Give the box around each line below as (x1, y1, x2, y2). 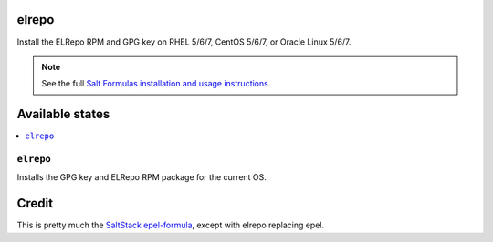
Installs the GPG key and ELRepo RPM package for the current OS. (16, 172, 267, 183)
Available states (16, 106, 110, 122)
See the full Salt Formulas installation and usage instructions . (41, 78, 271, 89)
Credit (16, 196, 54, 211)
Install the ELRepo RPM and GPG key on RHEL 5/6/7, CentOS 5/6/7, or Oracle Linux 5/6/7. (16, 36, 351, 47)
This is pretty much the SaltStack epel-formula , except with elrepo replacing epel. (16, 219, 325, 231)
